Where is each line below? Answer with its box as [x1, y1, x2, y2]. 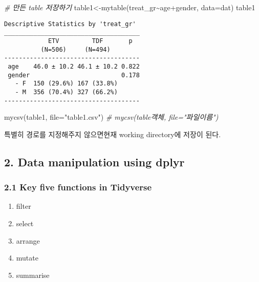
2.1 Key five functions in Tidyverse [4, 181, 152, 193]
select [16, 218, 34, 228]
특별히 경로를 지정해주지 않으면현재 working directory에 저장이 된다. [4, 128, 221, 139]
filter [16, 201, 31, 211]
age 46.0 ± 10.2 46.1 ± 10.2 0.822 [8, 62, 140, 70]
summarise [16, 269, 50, 280]
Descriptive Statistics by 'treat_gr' [4, 20, 136, 28]
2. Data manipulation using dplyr [4, 154, 185, 169]
